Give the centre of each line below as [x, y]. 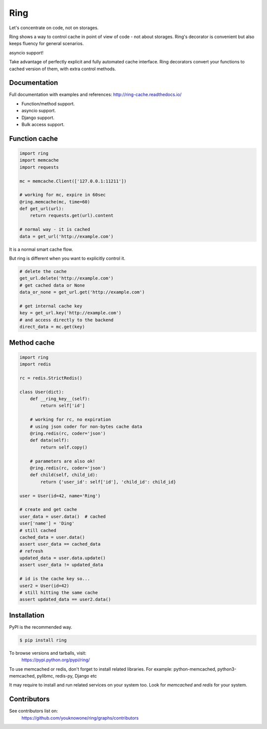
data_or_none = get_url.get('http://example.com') [82, 292]
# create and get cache [48, 510]
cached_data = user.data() [52, 537]
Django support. [38, 117]
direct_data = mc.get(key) [52, 327]
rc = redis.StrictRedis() [51, 378]
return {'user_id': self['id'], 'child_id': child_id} [108, 482]
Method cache [32, 342]
